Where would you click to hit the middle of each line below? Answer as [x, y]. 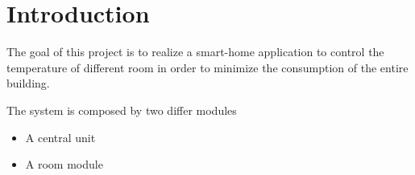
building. [28, 83]
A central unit [60, 137]
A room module [64, 164]
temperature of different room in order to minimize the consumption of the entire [207, 67]
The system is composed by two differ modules [122, 110]
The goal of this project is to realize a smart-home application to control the [195, 52]
